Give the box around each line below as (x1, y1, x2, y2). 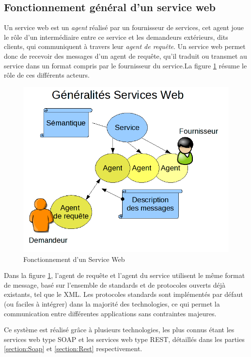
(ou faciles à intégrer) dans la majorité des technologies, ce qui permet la (4, 298, 220, 308)
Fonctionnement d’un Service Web (23, 254, 125, 264)
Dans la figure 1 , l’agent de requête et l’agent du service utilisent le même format (4, 270, 245, 280)
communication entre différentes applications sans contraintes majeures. (4, 308, 217, 318)
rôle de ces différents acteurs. (4, 70, 90, 80)
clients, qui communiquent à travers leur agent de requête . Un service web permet (4, 41, 246, 51)
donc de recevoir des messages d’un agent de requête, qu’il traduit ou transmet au (4, 50, 247, 61)
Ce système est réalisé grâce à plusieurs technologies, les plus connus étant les (4, 325, 235, 335)
